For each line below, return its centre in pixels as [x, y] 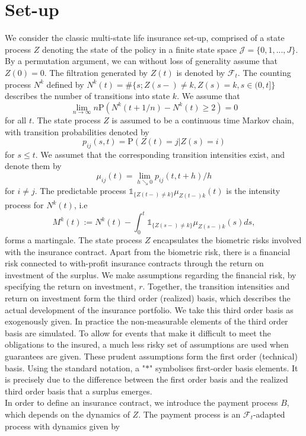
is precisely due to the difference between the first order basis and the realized [146, 379]
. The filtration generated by [96, 72]
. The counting [264, 72]
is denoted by [201, 72]
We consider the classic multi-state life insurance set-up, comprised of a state [145, 38]
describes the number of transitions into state [87, 96]
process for [24, 205]
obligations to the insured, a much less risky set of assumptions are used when [147, 344]
